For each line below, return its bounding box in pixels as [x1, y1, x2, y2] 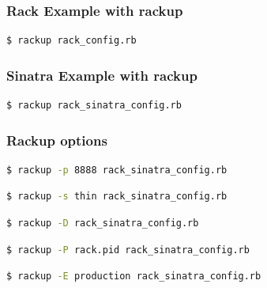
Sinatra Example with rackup [6, 65, 197, 85]
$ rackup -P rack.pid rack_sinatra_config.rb [6, 244, 250, 256]
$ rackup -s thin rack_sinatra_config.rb [6, 191, 228, 203]
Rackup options [6, 130, 107, 150]
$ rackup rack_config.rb [6, 35, 137, 47]
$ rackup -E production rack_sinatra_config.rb [6, 271, 261, 282]
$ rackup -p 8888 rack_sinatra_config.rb [6, 164, 228, 176]
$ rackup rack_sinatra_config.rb [6, 100, 182, 112]
